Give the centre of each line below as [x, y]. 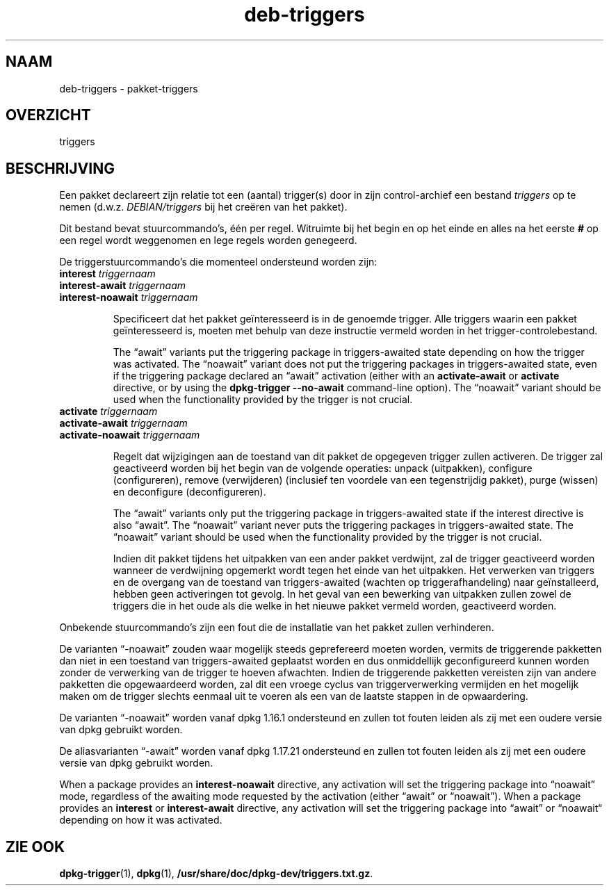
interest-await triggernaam [123, 286]
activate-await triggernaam [123, 423]
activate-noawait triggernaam [130, 435]
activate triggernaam [108, 411]
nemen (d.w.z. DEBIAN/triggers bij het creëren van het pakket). [203, 207]
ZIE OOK [35, 847]
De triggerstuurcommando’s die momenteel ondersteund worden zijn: [218, 262]
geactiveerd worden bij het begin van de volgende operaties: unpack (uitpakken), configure [323, 468]
